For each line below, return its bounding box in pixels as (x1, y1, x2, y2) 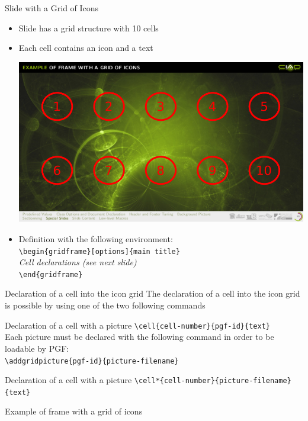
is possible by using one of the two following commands (5, 299, 206, 311)
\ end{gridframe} (18, 270, 83, 279)
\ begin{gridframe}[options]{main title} (18, 247, 180, 256)
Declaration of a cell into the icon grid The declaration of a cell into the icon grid (5, 287, 300, 300)
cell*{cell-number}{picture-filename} (139, 377, 291, 385)
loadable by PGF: (5, 342, 69, 354)
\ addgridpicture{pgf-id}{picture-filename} (5, 356, 179, 365)
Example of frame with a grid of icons (5, 405, 143, 417)
